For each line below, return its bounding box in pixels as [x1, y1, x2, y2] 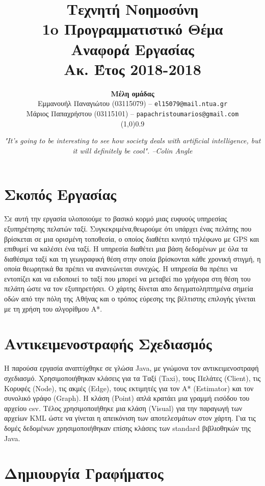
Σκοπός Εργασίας [4, 184, 117, 204]
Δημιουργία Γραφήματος [4, 463, 164, 483]
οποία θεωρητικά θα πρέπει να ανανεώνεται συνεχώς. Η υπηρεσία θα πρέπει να [4, 263, 237, 274]
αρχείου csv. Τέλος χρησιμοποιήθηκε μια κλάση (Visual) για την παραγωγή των [4, 402, 243, 413]
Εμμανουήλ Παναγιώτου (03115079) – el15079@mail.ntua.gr [37, 98, 228, 109]
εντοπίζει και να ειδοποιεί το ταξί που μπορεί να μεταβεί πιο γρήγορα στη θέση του [4, 273, 251, 284]
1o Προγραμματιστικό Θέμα [42, 18, 223, 39]
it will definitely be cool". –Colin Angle [72, 145, 193, 156]
